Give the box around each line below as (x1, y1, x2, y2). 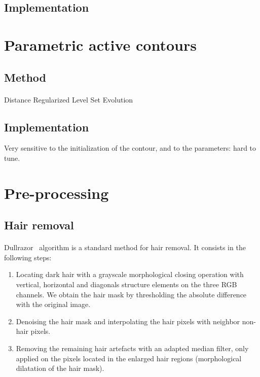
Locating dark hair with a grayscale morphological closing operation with (16, 269, 244, 280)
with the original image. (16, 299, 91, 310)
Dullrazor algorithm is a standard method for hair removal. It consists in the (4, 242, 246, 253)
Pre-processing (4, 182, 109, 203)
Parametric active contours (4, 34, 197, 55)
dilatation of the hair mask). (16, 363, 104, 373)
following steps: (4, 252, 52, 262)
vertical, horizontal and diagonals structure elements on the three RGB (16, 279, 237, 290)
